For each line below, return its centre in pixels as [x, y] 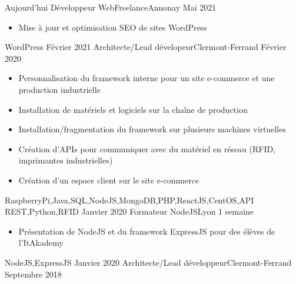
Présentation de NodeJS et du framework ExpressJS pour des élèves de [147, 231]
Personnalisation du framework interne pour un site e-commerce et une [147, 78]
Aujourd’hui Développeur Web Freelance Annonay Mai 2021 [111, 7]
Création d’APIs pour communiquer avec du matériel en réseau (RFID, [147, 148]
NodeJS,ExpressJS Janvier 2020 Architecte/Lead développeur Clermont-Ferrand [148, 262]
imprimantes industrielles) [66, 160]
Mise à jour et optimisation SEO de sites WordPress [113, 27]
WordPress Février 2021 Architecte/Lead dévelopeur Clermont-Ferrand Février [146, 47]
